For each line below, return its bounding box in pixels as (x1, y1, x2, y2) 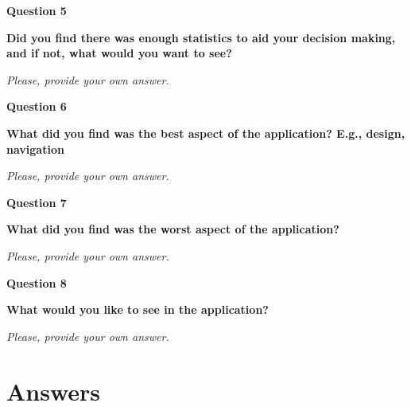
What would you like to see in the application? (6, 301, 269, 318)
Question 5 (6, 2, 67, 18)
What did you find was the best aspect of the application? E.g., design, (6, 124, 405, 141)
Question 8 (6, 274, 67, 291)
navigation (6, 140, 64, 157)
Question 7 (6, 194, 67, 210)
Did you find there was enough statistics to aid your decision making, (6, 29, 396, 45)
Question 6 (6, 98, 67, 115)
